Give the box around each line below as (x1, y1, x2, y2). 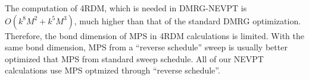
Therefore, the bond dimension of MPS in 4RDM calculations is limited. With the (5, 29, 304, 41)
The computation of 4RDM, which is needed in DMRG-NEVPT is (5, 2, 247, 14)
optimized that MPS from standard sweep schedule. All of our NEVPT (5, 52, 264, 65)
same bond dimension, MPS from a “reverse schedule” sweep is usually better (5, 41, 288, 53)
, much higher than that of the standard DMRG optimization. (74, 14, 301, 27)
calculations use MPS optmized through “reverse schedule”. (5, 64, 220, 76)
